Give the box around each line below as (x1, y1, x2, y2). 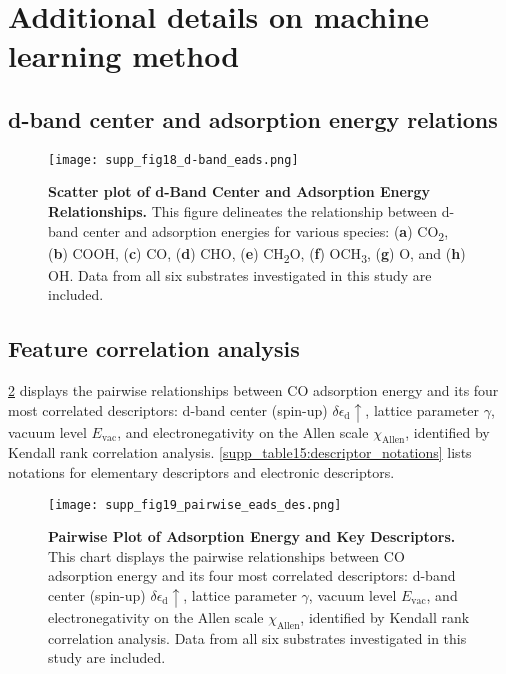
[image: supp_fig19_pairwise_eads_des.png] (48, 497, 342, 512)
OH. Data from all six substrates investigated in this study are (48, 264, 432, 285)
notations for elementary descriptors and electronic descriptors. (8, 461, 395, 482)
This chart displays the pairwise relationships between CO (48, 545, 405, 566)
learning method (8, 35, 240, 76)
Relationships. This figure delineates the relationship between (48, 201, 438, 222)
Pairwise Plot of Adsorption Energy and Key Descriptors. (48, 526, 456, 547)
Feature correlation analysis (8, 333, 300, 364)
